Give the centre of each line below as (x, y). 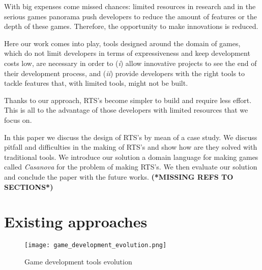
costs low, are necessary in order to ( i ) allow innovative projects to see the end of (130, 63)
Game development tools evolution (78, 261)
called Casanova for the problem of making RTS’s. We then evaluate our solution (131, 167)
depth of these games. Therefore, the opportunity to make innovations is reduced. (131, 26)
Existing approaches (76, 222)
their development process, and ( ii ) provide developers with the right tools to (125, 73)
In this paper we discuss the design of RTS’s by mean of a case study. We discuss (131, 137)
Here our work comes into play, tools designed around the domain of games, (122, 43)
